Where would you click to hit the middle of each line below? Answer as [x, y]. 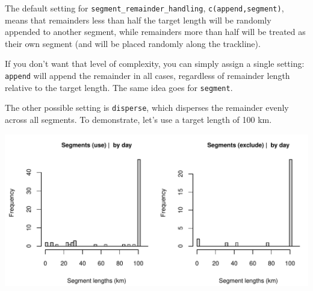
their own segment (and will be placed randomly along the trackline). [133, 43]
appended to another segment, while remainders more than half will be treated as [155, 32]
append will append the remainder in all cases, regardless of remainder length [147, 76]
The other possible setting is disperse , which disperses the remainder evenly [147, 108]
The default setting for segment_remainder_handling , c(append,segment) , [144, 8]
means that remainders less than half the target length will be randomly [138, 20]
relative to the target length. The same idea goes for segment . [119, 87]
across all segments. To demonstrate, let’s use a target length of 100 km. [138, 119]
